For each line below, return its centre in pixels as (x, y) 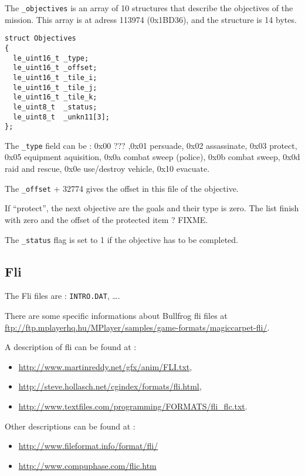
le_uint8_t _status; (55, 107)
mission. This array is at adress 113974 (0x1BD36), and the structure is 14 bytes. (151, 19)
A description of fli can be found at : (71, 347)
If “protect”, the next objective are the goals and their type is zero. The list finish (152, 208)
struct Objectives (40, 39)
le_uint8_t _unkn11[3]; (61, 117)
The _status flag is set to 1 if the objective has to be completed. (121, 239)
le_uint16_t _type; (51, 58)
